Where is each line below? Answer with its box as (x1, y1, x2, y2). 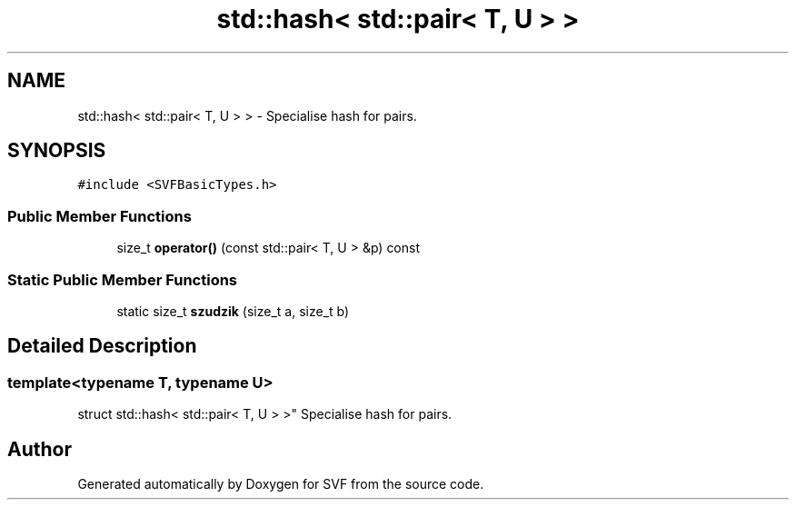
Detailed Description (7, 334, 197, 358)
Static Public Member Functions (7, 270, 238, 289)
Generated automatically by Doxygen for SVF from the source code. (77, 476, 484, 492)
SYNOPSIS (7, 139, 106, 163)
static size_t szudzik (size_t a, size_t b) (116, 303, 350, 319)
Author (7, 437, 72, 461)
